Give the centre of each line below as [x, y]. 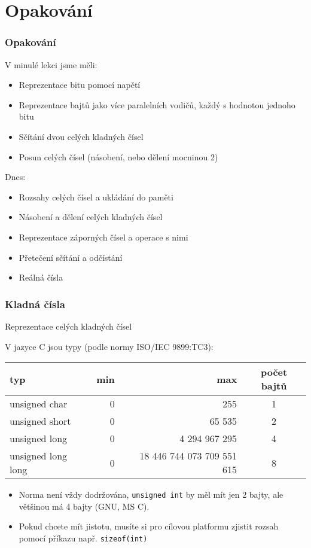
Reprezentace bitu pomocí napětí [80, 85]
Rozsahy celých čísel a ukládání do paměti [96, 197]
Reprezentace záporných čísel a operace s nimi [103, 237]
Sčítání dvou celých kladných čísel [81, 136]
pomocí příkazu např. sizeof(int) [83, 538]
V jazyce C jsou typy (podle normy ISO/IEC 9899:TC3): [109, 346]
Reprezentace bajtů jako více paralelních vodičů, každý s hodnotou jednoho [157, 104]
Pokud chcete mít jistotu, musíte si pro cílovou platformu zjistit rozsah [149, 526]
